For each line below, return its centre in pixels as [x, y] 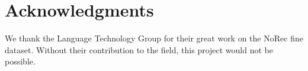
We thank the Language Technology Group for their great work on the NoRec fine [154, 38]
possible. [20, 61]
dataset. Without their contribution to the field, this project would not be [139, 49]
